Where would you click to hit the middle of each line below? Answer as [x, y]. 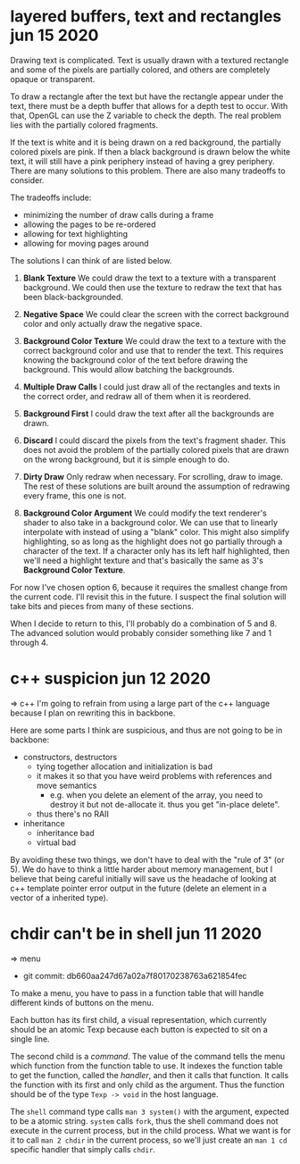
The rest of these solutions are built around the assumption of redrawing [156, 486]
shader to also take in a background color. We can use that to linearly [150, 522]
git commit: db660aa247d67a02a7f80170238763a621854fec [135, 976]
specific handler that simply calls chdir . [83, 1149]
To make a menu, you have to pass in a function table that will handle [137, 992]
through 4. [29, 642]
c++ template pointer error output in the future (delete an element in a [138, 888]
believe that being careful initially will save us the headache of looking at [143, 878]
